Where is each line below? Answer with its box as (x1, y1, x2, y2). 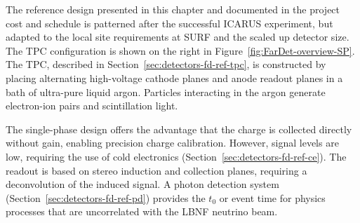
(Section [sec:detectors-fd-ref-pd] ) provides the (6, 190, 206, 205)
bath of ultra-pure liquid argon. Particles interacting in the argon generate (6, 84, 326, 99)
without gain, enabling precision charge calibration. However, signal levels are (6, 135, 339, 150)
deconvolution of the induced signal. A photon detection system (6, 177, 279, 191)
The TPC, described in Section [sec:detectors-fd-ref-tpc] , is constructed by (6, 57, 326, 72)
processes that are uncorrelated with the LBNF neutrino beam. (6, 204, 278, 219)
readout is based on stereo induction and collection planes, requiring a (6, 163, 307, 177)
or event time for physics (219, 190, 326, 205)
